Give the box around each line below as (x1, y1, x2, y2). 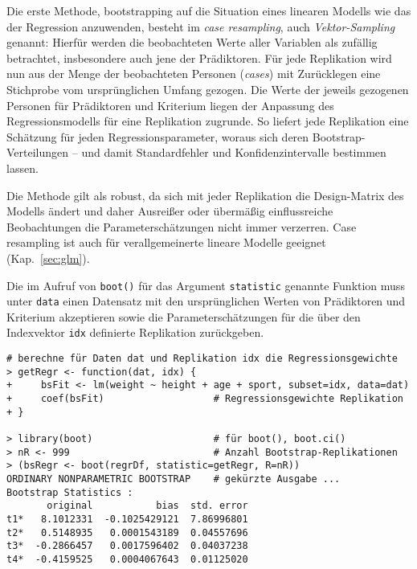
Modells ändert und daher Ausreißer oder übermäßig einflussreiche (6, 203, 333, 219)
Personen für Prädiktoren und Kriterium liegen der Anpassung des (6, 96, 334, 113)
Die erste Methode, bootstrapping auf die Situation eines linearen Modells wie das (6, 2, 411, 18)
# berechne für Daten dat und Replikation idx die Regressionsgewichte (6, 353, 398, 365)
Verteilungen (6, 144, 69, 161)
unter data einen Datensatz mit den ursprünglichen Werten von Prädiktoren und (6, 293, 406, 309)
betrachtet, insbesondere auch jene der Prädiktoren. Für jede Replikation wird (6, 49, 392, 66)
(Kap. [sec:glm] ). (6, 249, 90, 266)
